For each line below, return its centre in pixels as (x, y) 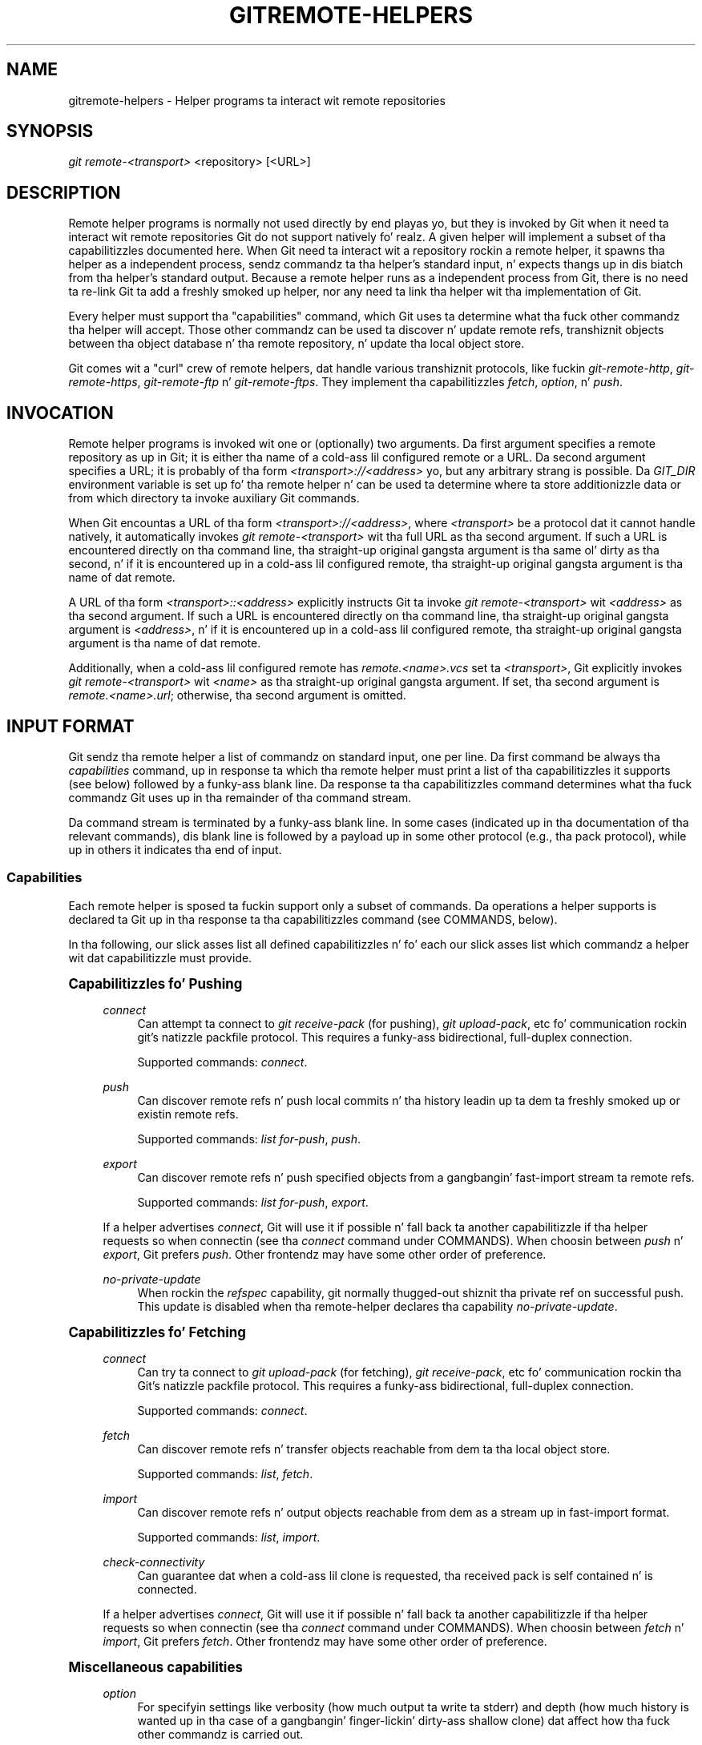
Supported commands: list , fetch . (225, 1473)
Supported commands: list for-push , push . (249, 1138)
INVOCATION (60, 413)
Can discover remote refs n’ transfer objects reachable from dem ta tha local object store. (374, 1449)
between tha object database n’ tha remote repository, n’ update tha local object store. (297, 344)
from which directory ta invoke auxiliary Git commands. (214, 498)
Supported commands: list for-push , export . (253, 1202)
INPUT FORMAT (71, 726)
